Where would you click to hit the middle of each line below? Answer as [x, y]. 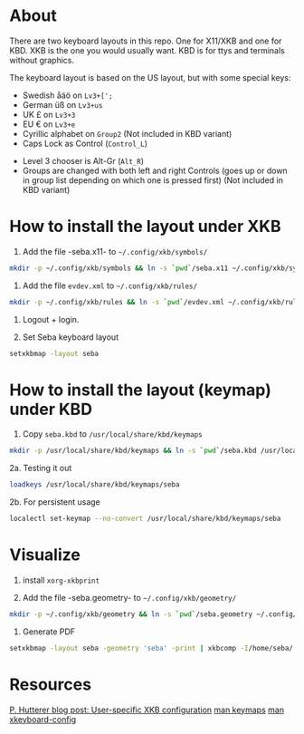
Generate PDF [48, 632]
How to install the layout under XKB [145, 227]
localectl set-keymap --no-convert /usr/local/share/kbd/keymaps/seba [145, 519]
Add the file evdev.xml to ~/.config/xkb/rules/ [109, 285]
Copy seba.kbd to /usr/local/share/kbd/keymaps [112, 434]
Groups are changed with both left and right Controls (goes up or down [155, 170]
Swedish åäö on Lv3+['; [67, 95]
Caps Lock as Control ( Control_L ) [85, 143]
